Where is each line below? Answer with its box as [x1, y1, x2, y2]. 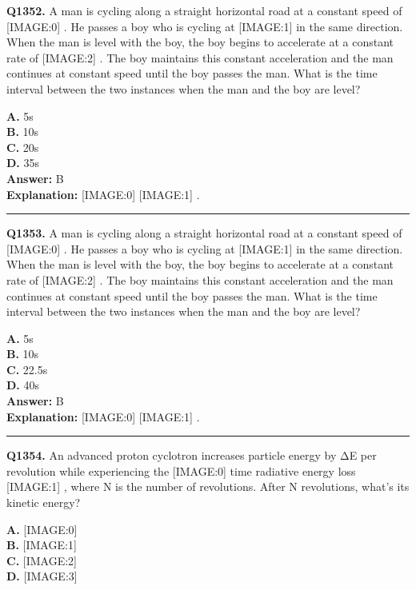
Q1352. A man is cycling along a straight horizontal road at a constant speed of [6, 2, 402, 18]
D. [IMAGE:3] [6, 568, 78, 584]
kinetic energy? [6, 494, 81, 511]
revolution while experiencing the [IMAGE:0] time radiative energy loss [6, 462, 356, 479]
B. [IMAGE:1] [6, 536, 77, 553]
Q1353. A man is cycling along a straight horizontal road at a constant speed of [6, 225, 402, 241]
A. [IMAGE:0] [6, 520, 78, 537]
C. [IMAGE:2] [6, 552, 77, 568]
